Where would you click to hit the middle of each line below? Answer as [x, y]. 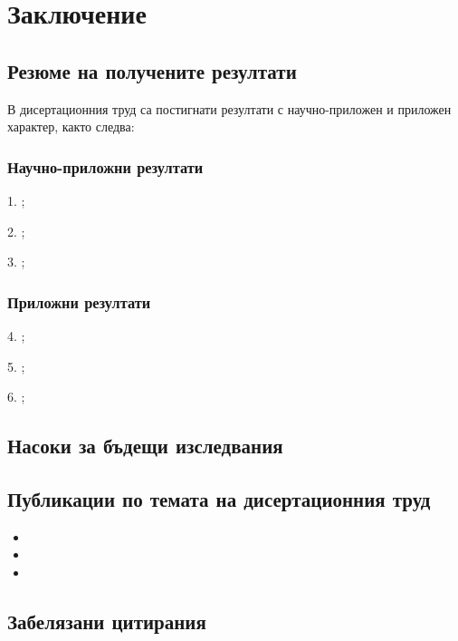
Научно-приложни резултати [105, 166]
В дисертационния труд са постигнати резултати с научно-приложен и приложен [229, 108]
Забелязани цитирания [107, 621]
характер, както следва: [71, 126]
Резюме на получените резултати [152, 70]
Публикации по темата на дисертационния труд [219, 498]
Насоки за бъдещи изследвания [145, 446]
